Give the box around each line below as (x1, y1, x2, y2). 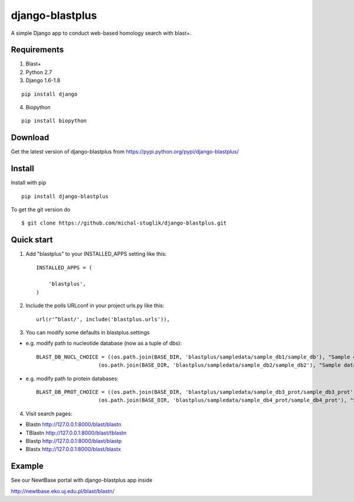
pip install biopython (21, 118, 87, 124)
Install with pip (11, 179, 47, 186)
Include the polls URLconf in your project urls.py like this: (25, 302, 165, 309)
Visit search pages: (25, 410, 73, 417)
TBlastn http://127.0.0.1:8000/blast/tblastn (25, 429, 127, 436)
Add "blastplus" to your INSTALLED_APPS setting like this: (25, 250, 167, 257)
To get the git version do (11, 206, 71, 213)
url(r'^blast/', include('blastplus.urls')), (36, 316, 171, 322)
